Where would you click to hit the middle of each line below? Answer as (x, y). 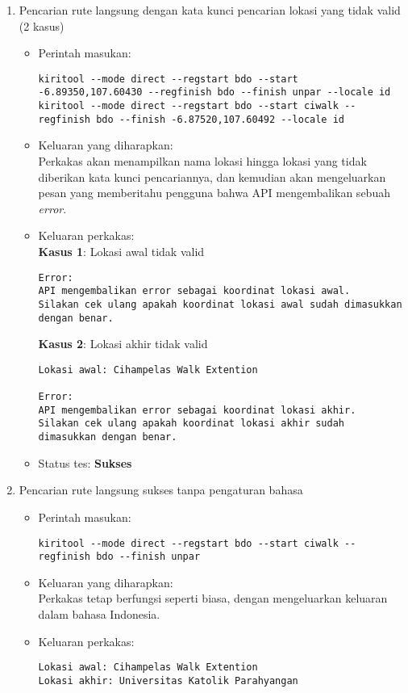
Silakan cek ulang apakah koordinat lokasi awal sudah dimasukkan (220, 304)
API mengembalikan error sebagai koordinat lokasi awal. (194, 291)
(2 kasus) (42, 25)
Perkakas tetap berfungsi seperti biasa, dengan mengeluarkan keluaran (213, 598)
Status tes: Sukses (85, 462)
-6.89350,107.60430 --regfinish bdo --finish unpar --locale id (214, 92)
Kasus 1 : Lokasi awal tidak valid (121, 251)
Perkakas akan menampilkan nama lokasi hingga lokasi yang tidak (202, 161)
